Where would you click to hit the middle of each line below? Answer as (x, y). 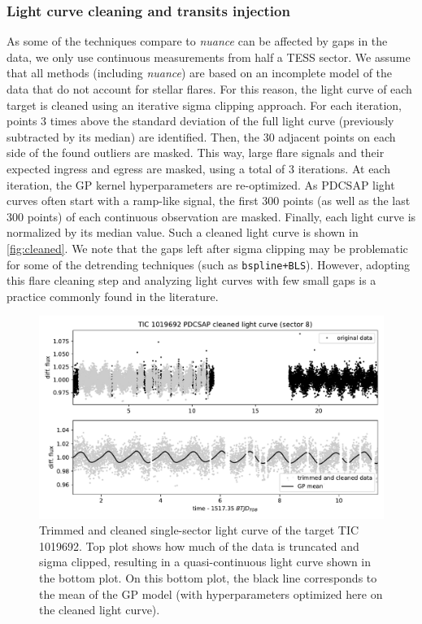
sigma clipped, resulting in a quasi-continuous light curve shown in (205, 562)
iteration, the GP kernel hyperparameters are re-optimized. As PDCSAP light (201, 184)
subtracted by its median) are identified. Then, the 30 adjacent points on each (201, 136)
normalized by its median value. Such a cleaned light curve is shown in (183, 232)
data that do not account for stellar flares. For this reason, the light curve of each (209, 89)
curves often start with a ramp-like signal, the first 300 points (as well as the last (209, 201)
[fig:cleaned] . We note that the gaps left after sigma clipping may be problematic (207, 248)
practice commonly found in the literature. (113, 296)
